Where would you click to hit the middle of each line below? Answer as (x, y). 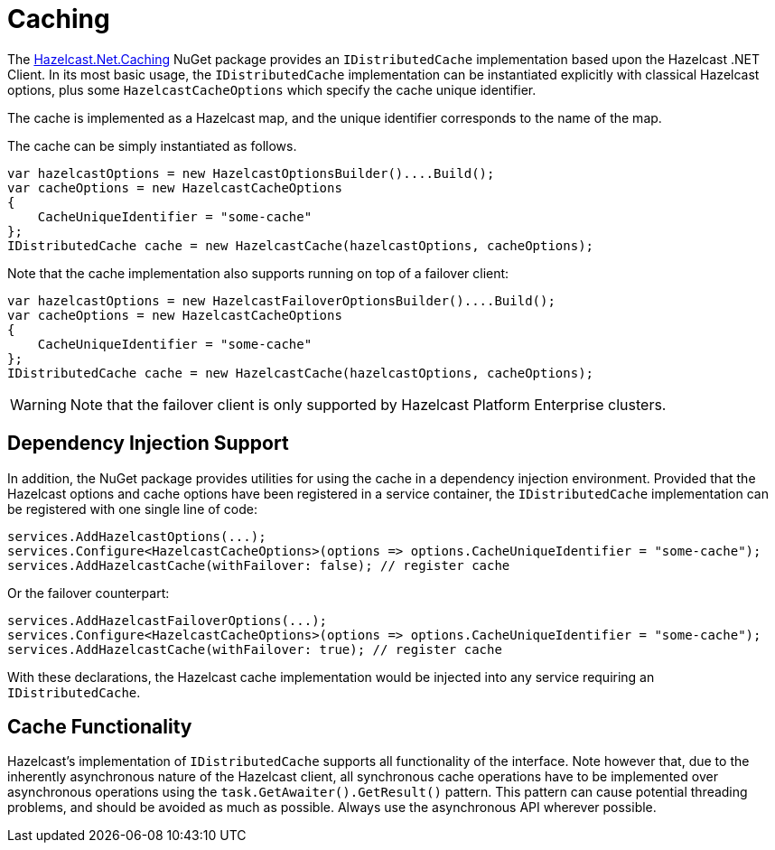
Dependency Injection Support (148, 444)
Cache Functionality (100, 727)
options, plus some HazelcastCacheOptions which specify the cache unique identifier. (272, 89)
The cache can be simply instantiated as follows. (152, 145)
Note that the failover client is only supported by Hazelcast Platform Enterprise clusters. (368, 404)
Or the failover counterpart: (89, 593)
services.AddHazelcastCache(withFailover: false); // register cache (259, 565)
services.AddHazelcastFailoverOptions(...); (168, 620)
